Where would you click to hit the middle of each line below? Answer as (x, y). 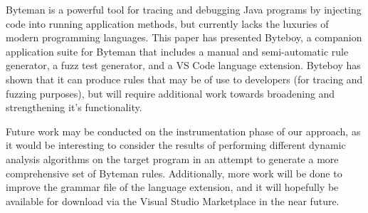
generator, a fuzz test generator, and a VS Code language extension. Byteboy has (183, 65)
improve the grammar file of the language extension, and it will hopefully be (172, 187)
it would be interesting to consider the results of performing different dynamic (176, 145)
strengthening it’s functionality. (74, 107)
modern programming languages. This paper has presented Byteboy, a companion (184, 37)
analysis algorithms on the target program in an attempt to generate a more (172, 159)
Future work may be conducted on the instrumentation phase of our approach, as (183, 131)
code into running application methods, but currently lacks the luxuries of (167, 23)
